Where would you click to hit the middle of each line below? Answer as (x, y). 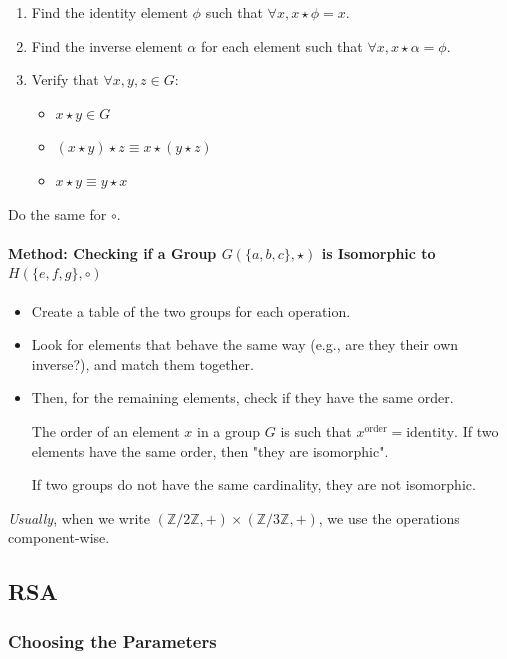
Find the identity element (109, 12)
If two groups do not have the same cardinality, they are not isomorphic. (253, 484)
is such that (316, 430)
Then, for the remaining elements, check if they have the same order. (242, 397)
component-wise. (59, 537)
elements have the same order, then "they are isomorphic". (210, 450)
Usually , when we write (79, 517)
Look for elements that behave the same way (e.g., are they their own (245, 344)
